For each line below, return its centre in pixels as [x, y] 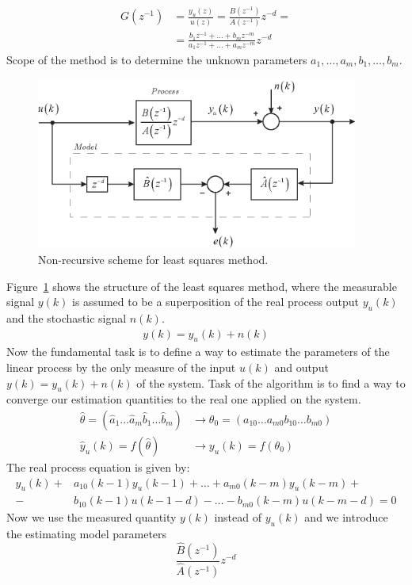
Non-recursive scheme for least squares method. [153, 259]
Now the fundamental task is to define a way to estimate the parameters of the [198, 352]
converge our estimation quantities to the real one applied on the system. [184, 399]
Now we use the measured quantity [92, 517]
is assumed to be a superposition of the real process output [216, 302]
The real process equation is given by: [98, 466]
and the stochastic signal [67, 317]
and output [301, 367]
